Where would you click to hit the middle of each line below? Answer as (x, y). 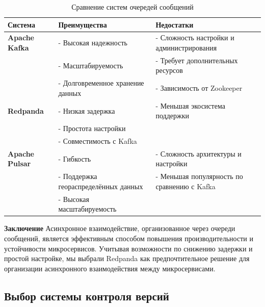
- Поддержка (78, 176)
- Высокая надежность (93, 43)
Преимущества (83, 24)
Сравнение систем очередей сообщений (132, 7)
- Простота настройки (92, 128)
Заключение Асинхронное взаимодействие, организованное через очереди (120, 228)
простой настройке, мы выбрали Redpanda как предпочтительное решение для (127, 258)
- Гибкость (75, 158)
